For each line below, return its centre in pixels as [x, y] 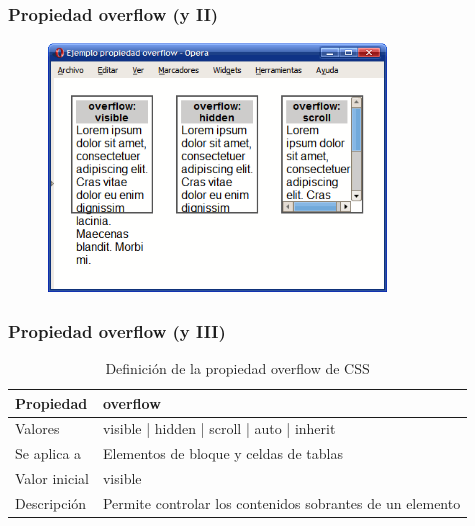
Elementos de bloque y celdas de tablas [222, 453]
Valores [37, 428]
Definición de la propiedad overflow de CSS [237, 367]
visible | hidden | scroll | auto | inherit [219, 428]
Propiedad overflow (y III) [117, 330]
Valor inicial [52, 478]
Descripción [51, 502]
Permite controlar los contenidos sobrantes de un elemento [281, 502]
